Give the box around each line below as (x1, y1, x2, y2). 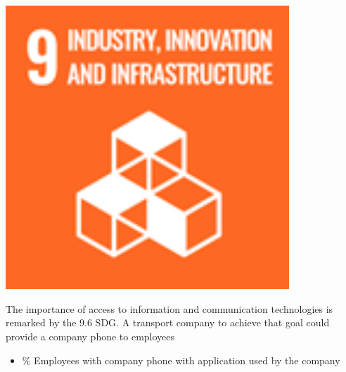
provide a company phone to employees (6, 328, 175, 343)
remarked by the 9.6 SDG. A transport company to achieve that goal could (6, 315, 330, 330)
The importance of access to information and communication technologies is (6, 301, 333, 316)
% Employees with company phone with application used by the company (22, 352, 340, 367)
